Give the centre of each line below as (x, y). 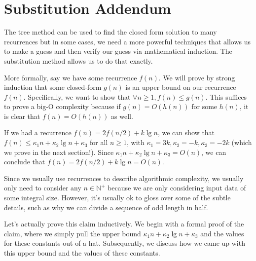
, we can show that (186, 132)
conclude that (25, 162)
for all (99, 142)
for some (204, 106)
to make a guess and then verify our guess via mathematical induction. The (118, 51)
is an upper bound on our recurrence (181, 87)
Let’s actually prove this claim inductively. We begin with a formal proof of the (124, 224)
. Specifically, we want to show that (77, 96)
